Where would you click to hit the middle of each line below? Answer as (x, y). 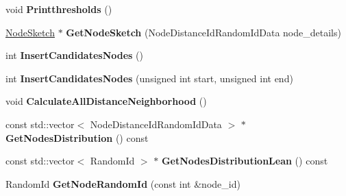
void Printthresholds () (59, 9)
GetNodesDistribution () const (77, 137)
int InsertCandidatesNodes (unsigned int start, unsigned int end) (149, 78)
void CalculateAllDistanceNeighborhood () (106, 101)
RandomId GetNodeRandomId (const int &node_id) (123, 183)
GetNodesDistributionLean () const (245, 161)
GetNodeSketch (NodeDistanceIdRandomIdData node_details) (203, 32)
